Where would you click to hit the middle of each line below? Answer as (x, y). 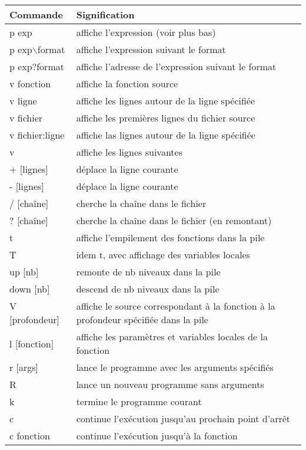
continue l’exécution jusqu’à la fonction (157, 436)
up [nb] (24, 272)
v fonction (30, 83)
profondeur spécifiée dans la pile (142, 319)
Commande (36, 14)
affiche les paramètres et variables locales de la (172, 336)
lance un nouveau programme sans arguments (170, 384)
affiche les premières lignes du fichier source (166, 118)
